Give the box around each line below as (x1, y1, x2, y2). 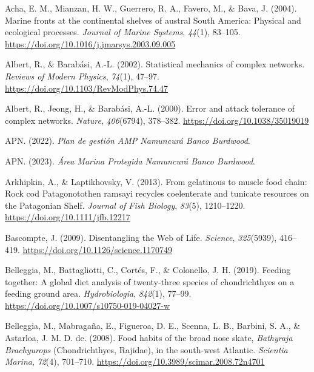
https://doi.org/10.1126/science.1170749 (22, 243, 172, 255)
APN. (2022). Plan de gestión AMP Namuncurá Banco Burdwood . (5, 134, 250, 147)
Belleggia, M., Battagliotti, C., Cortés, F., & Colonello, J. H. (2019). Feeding (5, 263, 291, 276)
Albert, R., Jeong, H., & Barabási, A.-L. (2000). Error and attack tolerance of (5, 102, 295, 115)
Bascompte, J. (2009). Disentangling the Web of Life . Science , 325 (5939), (5, 231, 277, 243)
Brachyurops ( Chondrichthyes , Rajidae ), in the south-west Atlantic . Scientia (5, 343, 288, 356)
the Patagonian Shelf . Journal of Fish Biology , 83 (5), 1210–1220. (5, 198, 246, 211)
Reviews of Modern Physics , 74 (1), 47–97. (5, 69, 159, 82)
